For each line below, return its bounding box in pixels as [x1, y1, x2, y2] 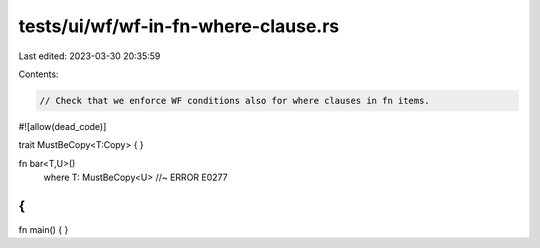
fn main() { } [18, 223, 69, 235]
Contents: [18, 68, 59, 80]
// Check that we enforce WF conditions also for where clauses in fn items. [39, 95, 430, 106]
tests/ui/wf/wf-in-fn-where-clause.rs [18, 15, 340, 37]
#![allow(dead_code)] [18, 120, 107, 132]
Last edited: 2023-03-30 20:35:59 [18, 50, 161, 62]
